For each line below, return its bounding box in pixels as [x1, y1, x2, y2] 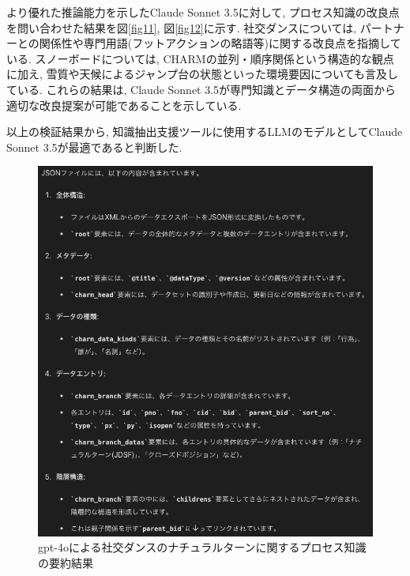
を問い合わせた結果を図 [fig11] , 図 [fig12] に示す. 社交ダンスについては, [6, 19, 357, 36]
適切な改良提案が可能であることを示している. [6, 96, 242, 113]
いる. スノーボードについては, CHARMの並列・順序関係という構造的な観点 [6, 50, 394, 66]
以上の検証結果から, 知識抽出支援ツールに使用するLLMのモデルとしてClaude [6, 123, 403, 140]
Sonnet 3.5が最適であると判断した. [6, 138, 182, 155]
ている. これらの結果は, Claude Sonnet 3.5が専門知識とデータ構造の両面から [6, 81, 397, 97]
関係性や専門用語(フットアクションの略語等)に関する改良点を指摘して [39, 35, 401, 51]
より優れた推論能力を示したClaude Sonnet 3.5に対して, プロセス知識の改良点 [6, 4, 400, 20]
